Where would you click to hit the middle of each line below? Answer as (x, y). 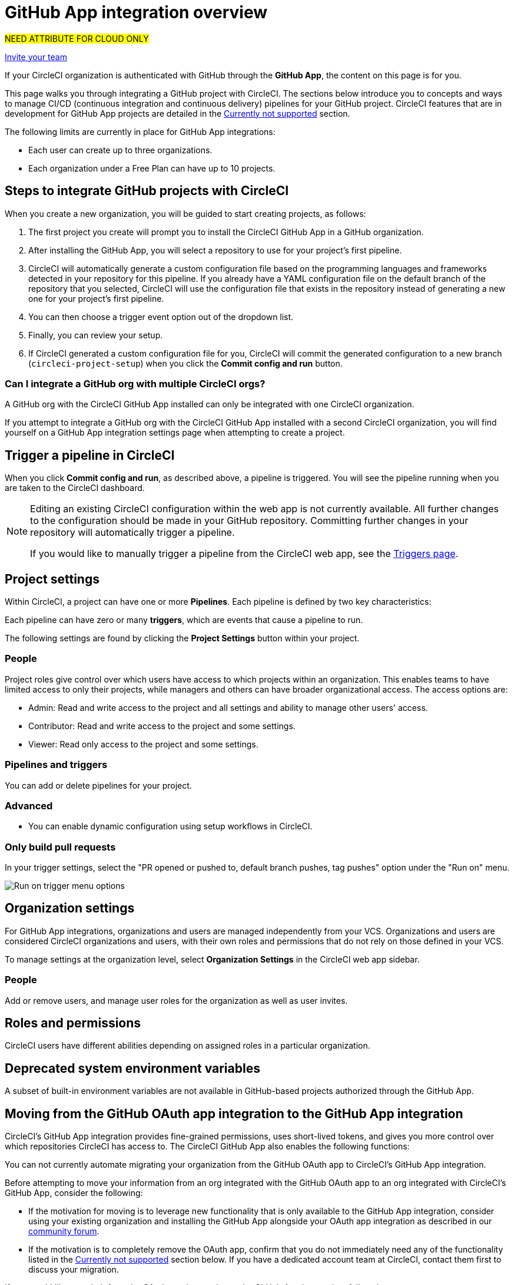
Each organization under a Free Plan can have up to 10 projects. (152, 168)
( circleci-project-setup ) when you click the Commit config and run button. (185, 363)
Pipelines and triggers (56, 765)
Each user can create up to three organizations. (120, 150)
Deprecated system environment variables (132, 1068)
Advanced (29, 805)
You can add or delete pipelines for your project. (98, 785)
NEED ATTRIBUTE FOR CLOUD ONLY (77, 38)
